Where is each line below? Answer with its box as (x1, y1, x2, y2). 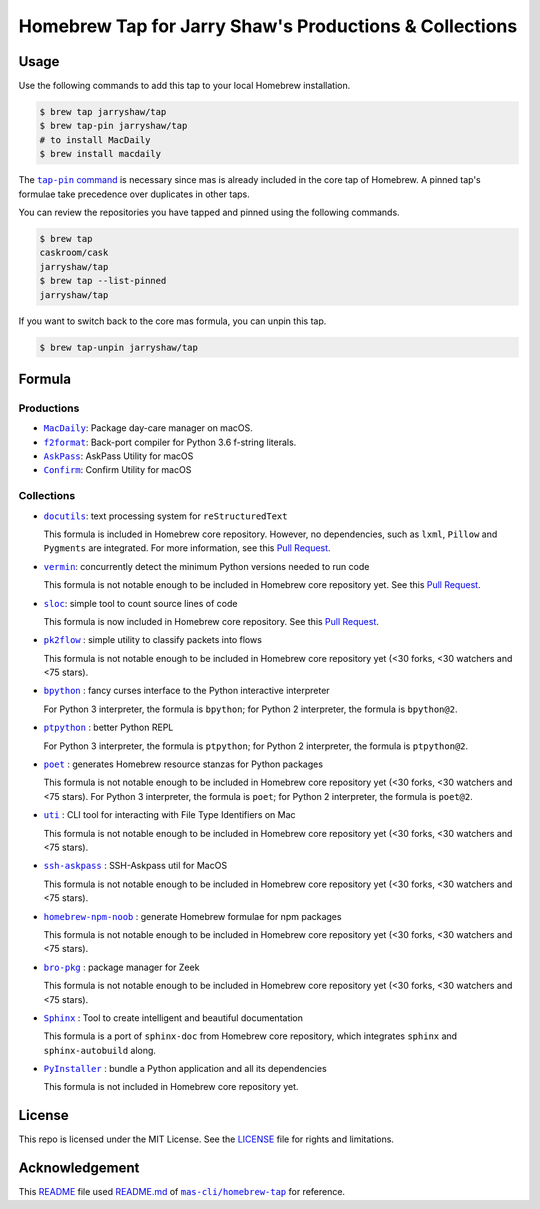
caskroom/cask (39, 247, 109, 259)
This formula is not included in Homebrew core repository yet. (43, 1081, 299, 1093)
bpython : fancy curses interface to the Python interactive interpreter (43, 685, 330, 697)
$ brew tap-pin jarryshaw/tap (39, 120, 188, 132)
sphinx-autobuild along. (43, 1044, 157, 1056)
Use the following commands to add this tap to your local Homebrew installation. (18, 80, 351, 92)
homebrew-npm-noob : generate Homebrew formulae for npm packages (43, 910, 342, 922)
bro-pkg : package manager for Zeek (43, 961, 200, 973)
